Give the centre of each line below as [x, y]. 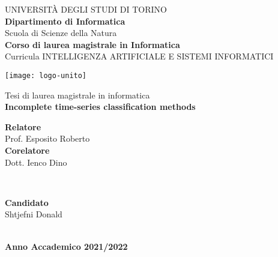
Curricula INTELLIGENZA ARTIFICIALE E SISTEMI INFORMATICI [139, 56]
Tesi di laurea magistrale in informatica [77, 95]
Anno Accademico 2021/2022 [66, 246]
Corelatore [27, 150]
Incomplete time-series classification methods [100, 107]
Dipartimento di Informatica [65, 21]
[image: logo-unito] [46, 75]
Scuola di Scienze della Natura [61, 33]
